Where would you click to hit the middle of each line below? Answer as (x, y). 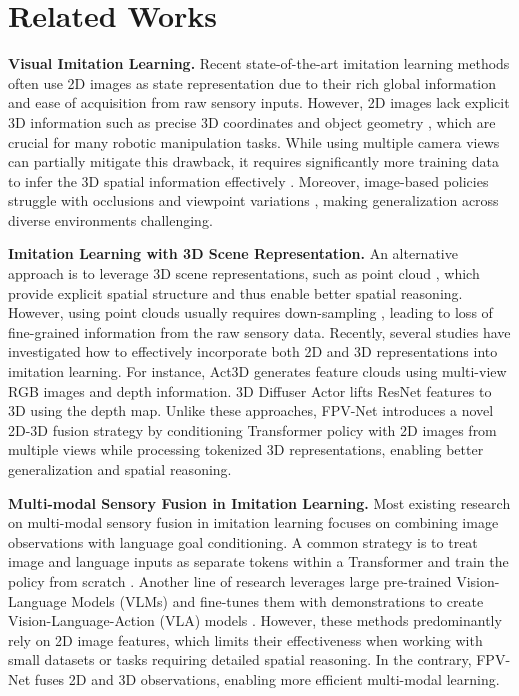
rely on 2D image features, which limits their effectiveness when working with (245, 639)
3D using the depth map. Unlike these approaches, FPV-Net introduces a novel (251, 410)
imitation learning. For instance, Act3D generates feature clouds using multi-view (257, 371)
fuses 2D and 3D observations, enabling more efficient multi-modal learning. (267, 678)
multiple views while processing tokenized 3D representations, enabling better (246, 449)
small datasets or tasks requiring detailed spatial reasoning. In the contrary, (240, 659)
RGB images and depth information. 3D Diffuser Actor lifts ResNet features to (250, 390)
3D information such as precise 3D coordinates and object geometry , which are (252, 121)
